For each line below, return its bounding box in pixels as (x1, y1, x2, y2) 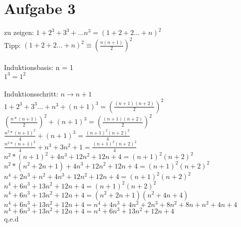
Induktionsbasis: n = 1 (4, 61, 73, 72)
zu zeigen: (4, 27, 34, 37)
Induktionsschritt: (4, 88, 58, 98)
